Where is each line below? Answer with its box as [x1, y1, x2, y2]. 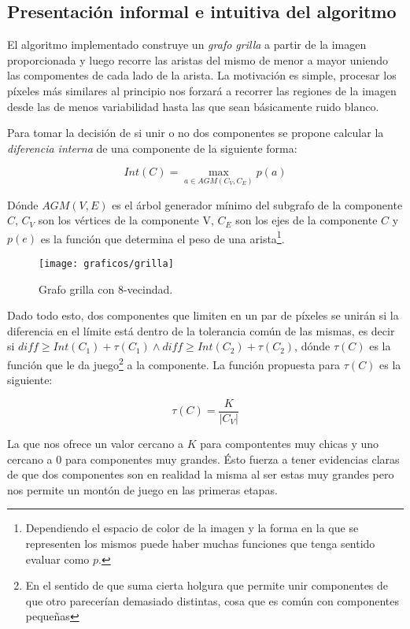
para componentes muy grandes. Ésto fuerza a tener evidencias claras [65, 450, 400, 467]
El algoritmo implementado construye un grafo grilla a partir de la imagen [7, 36, 367, 53]
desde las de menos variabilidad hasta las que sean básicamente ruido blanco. [7, 98, 379, 114]
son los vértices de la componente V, [38, 212, 214, 228]
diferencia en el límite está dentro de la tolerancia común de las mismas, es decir [7, 322, 395, 339]
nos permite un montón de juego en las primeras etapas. [7, 481, 278, 498]
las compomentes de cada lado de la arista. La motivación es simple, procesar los [7, 67, 397, 83]
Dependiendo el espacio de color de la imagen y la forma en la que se [25, 520, 359, 536]
